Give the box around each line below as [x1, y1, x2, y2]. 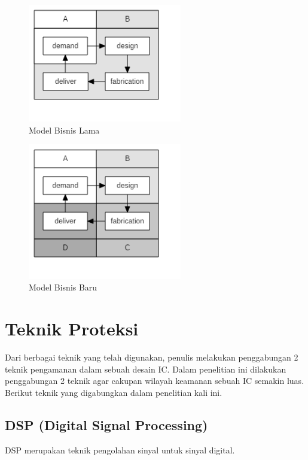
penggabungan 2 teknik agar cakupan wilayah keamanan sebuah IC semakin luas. [5, 374, 304, 387]
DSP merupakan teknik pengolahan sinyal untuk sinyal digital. [5, 443, 235, 456]
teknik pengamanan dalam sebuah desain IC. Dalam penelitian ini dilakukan [5, 362, 286, 375]
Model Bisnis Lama [29, 123, 100, 136]
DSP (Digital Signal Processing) [5, 415, 208, 434]
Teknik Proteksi [5, 316, 139, 341]
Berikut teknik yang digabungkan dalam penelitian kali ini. [5, 386, 222, 398]
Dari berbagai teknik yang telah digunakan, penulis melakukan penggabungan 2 [5, 351, 298, 364]
